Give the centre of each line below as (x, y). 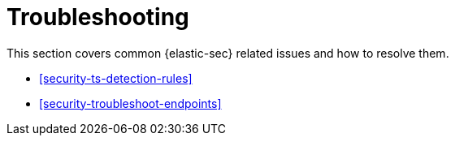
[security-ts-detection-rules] (116, 78)
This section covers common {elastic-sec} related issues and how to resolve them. (228, 53)
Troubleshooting (98, 17)
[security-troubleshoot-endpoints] (130, 103)
